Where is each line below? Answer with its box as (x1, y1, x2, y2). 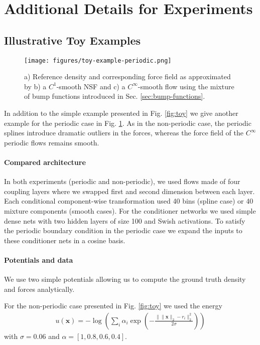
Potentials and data (4, 254, 73, 265)
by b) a (24, 81, 47, 91)
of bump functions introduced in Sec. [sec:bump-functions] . (24, 91, 205, 101)
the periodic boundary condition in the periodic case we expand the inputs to (4, 225, 242, 236)
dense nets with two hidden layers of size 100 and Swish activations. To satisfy (4, 215, 245, 226)
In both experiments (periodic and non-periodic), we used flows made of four (4, 176, 240, 187)
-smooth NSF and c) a (56, 81, 125, 91)
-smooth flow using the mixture (138, 81, 234, 91)
